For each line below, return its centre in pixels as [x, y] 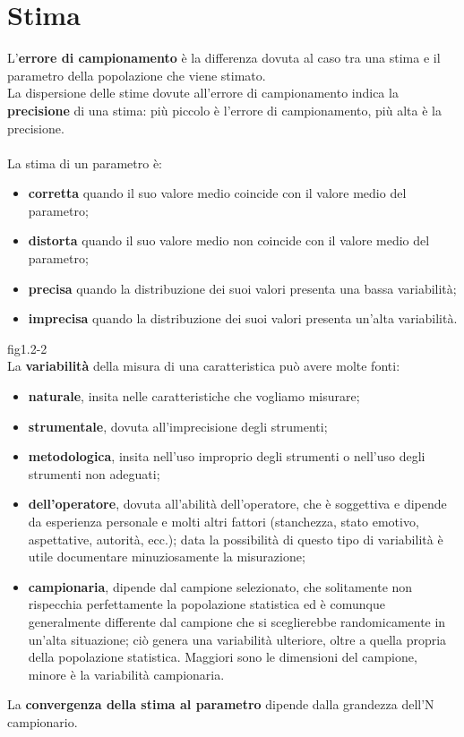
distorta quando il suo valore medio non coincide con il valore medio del [229, 240]
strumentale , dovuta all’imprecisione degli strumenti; [178, 426]
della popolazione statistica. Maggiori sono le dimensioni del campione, [223, 657]
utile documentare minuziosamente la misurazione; [167, 557]
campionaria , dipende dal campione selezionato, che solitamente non [220, 586]
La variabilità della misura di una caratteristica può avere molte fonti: [204, 366]
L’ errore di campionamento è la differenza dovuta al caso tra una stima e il [224, 58]
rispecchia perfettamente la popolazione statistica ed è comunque [206, 604]
